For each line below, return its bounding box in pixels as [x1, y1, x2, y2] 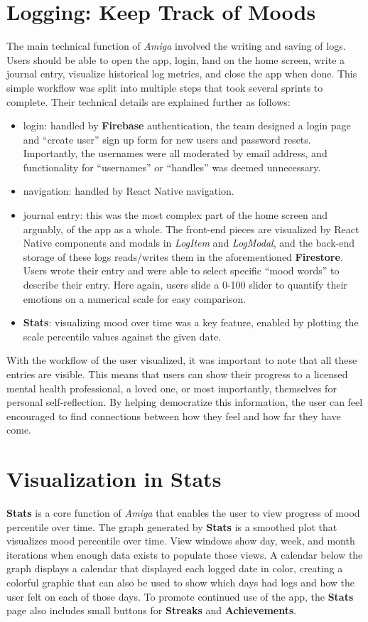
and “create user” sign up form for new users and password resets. [23, 132, 311, 146]
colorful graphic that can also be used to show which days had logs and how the [6, 575, 355, 590]
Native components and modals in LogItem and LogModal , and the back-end [23, 235, 355, 250]
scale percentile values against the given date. [23, 328, 222, 343]
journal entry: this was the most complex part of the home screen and [23, 208, 328, 222]
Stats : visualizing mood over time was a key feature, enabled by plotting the [23, 315, 359, 330]
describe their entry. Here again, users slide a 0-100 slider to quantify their [23, 277, 347, 292]
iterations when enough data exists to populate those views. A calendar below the [6, 547, 363, 562]
